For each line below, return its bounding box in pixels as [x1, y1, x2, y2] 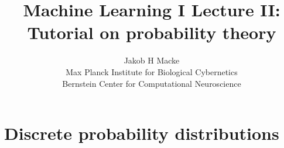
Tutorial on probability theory [27, 20, 276, 44]
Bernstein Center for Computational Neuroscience [62, 77, 241, 89]
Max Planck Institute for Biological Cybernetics [66, 65, 238, 77]
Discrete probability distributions [4, 121, 279, 145]
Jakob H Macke [124, 54, 180, 66]
